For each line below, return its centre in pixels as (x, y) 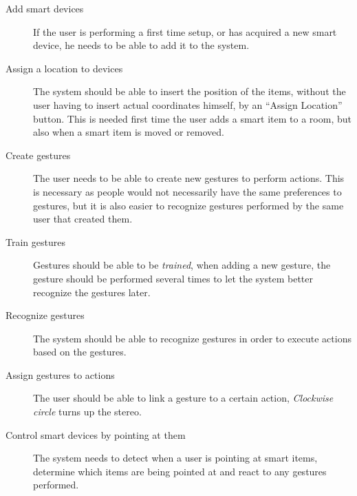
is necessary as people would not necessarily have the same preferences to (187, 191)
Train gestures (35, 241)
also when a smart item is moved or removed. (129, 132)
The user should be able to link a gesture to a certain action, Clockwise (183, 398)
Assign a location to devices (64, 68)
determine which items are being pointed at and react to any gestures (180, 471)
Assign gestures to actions (60, 374)
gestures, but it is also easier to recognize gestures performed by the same (188, 205)
